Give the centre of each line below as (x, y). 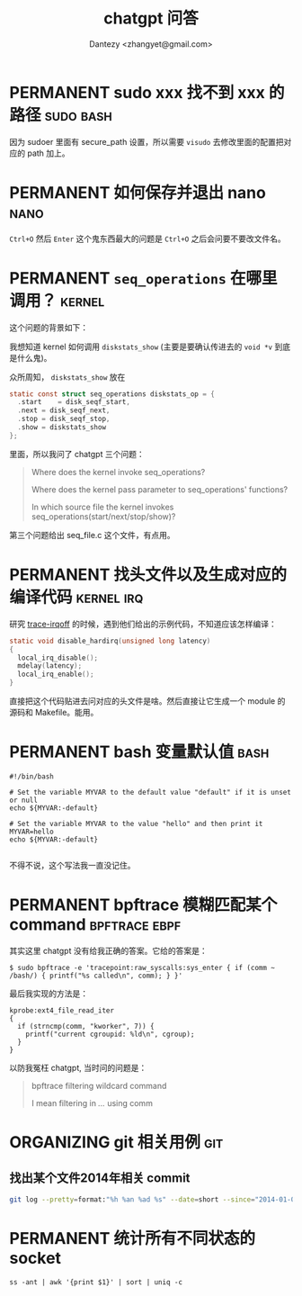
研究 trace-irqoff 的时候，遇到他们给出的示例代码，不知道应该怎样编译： (143, 624)
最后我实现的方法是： (49, 993)
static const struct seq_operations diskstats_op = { (112, 394)
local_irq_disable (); (58, 658)
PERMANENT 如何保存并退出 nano (138, 192)
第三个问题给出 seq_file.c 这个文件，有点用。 (92, 535)
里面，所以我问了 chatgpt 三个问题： (77, 454)
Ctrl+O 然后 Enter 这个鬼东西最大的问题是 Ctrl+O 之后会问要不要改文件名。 (147, 238)
